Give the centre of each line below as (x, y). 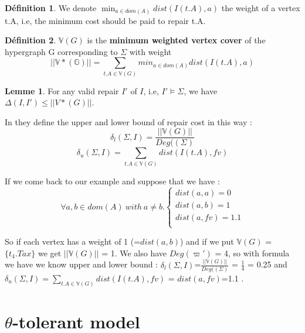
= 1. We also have (134, 253)
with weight (150, 51)
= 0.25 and (267, 264)
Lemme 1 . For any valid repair (62, 90)
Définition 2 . (30, 40)
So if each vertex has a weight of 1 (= (73, 241)
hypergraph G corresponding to (61, 51)
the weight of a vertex (261, 8)
